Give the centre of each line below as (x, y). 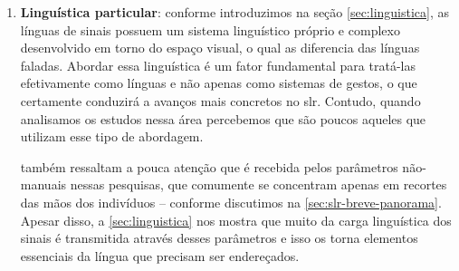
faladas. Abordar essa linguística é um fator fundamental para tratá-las (218, 65)
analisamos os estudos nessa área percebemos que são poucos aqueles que (223, 118)
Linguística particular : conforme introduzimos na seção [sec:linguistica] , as (235, 12)
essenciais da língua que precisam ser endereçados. (160, 255)
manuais (43, 184)
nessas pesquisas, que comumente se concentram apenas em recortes (258, 184)
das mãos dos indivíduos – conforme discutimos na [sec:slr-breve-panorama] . (231, 202)
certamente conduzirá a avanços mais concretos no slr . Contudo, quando (220, 100)
